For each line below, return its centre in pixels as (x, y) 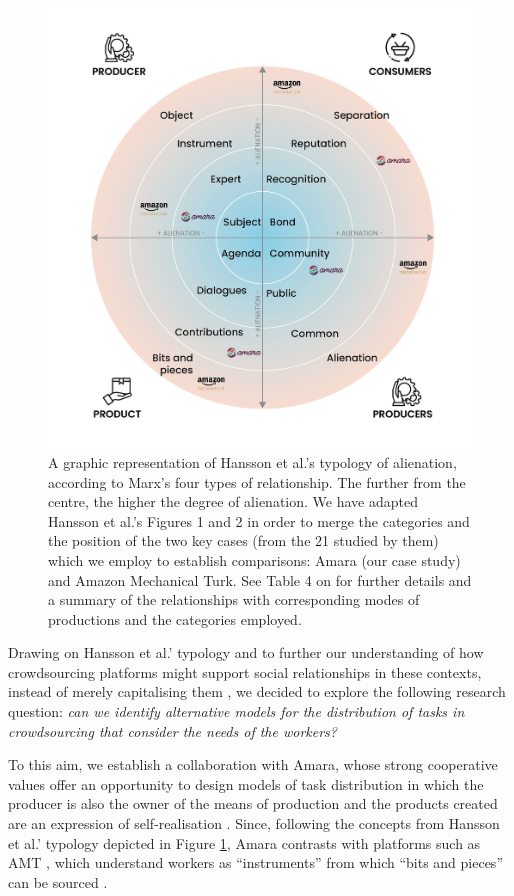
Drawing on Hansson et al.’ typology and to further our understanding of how (246, 652)
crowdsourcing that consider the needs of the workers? (172, 730)
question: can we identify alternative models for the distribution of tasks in (236, 711)
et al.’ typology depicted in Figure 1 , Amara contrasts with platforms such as (244, 842)
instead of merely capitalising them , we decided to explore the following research (257, 691)
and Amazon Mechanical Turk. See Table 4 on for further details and (260, 579)
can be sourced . (58, 881)
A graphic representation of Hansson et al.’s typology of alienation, (252, 461)
